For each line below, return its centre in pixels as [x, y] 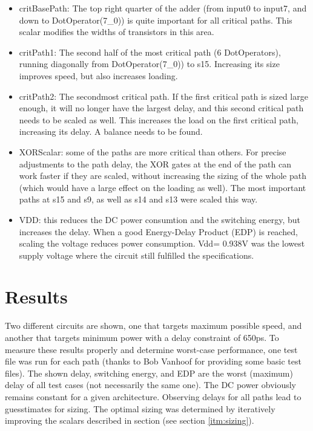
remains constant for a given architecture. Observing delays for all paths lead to [153, 396]
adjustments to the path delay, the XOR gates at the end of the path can [155, 164]
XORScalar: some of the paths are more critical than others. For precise [153, 151]
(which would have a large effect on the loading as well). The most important [163, 187]
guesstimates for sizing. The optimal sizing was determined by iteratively [140, 408]
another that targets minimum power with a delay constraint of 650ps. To [142, 337]
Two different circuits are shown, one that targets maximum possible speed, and [153, 326]
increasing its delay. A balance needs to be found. [111, 131]
